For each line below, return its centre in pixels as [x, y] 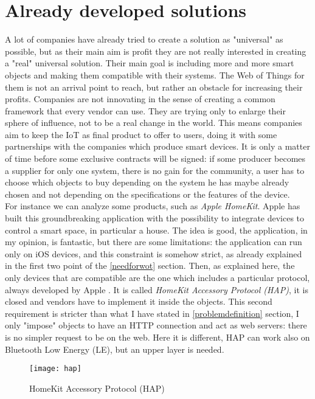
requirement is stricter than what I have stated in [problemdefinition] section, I [152, 313]
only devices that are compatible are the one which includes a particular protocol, [157, 277]
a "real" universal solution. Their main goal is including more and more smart [150, 63]
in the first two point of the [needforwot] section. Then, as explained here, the [150, 265]
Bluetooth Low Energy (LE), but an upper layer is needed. [115, 349]
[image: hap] [55, 369]
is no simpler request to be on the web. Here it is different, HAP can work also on [157, 337]
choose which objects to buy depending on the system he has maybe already [147, 182]
